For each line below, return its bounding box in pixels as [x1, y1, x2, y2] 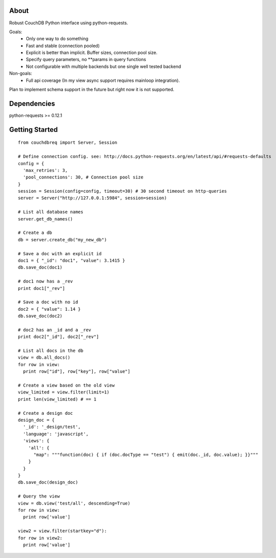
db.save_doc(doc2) [18, 313, 63, 319]
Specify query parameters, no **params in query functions [26, 56, 146, 62]
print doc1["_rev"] [18, 285, 65, 291]
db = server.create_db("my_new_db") [18, 237, 107, 242]
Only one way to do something [26, 36, 89, 42]
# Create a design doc [18, 410, 73, 416]
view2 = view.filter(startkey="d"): [18, 528, 107, 534]
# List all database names [18, 209, 84, 215]
